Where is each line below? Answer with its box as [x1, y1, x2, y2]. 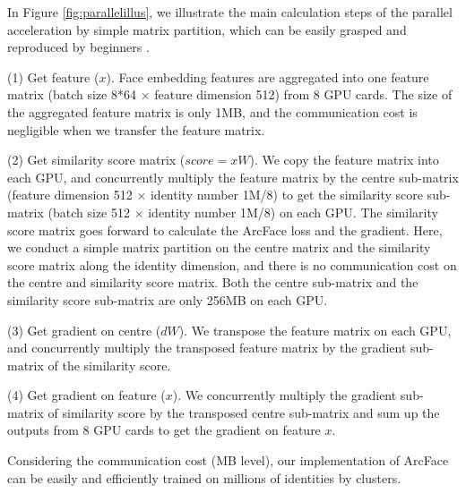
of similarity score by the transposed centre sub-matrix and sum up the [47, 403, 440, 421]
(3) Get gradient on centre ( [7, 320, 161, 339]
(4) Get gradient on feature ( [7, 386, 166, 404]
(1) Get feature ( [7, 67, 99, 86]
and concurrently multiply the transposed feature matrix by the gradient [7, 338, 407, 357]
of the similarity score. [47, 355, 171, 374]
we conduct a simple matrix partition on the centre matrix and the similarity [7, 238, 431, 257]
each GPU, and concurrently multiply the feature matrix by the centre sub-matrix [7, 167, 459, 186]
